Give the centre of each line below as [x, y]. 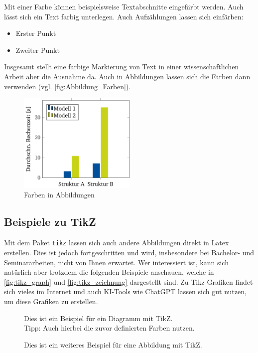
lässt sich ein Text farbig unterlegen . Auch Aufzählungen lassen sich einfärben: [124, 16]
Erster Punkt [36, 33]
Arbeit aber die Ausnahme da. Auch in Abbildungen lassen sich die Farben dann [127, 76]
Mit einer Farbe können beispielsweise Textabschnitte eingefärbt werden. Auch [124, 6]
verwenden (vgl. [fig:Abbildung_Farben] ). [67, 86]
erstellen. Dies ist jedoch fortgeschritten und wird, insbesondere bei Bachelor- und [129, 252]
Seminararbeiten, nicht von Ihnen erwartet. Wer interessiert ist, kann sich [116, 262]
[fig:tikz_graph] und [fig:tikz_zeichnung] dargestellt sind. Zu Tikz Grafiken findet [129, 281]
